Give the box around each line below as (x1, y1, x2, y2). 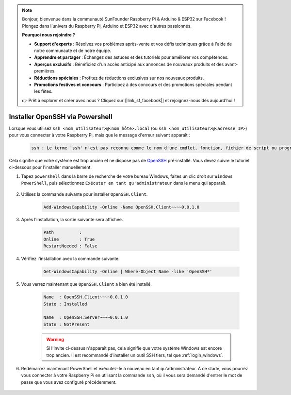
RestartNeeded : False (43, 243, 97, 249)
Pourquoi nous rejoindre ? (22, 32, 75, 38)
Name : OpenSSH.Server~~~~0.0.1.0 (43, 315, 128, 320)
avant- (225, 61, 238, 67)
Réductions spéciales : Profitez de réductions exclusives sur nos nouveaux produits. (34, 75, 204, 81)
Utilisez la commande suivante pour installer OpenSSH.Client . (21, 191, 148, 197)
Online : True (43, 236, 95, 242)
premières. (34, 68, 56, 74)
